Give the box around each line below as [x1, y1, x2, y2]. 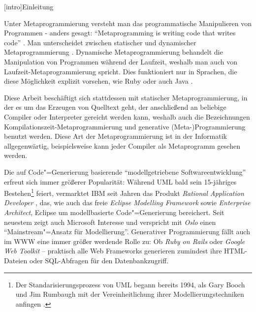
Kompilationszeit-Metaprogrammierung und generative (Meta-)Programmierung [4, 121, 246, 131]
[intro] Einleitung [4, 1, 54, 11]
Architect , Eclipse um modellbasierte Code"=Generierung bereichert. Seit [4, 207, 224, 217]
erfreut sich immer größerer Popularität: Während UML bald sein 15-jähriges [4, 176, 237, 187]
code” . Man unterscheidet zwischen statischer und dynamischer [4, 37, 196, 47]
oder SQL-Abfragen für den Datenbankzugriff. [29, 255, 169, 265]
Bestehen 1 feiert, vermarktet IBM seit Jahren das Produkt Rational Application [4, 187, 244, 198]
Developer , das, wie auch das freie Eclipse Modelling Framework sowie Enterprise [4, 197, 251, 208]
